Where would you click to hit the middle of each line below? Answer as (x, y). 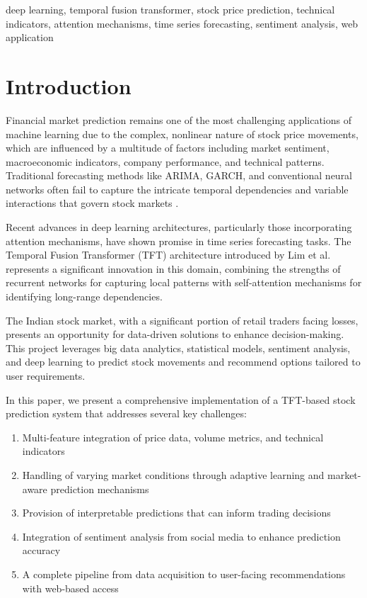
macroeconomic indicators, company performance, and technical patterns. (165, 161)
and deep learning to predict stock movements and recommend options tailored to (183, 362)
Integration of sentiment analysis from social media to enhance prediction (181, 536)
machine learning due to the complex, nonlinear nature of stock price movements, (182, 134)
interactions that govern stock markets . (92, 203)
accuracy (41, 550)
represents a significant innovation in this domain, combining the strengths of (173, 268)
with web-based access (70, 588)
